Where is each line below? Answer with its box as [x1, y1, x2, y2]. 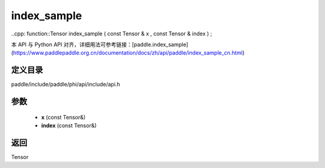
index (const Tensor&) [41, 122, 97, 129]
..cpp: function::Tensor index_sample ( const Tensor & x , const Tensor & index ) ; [11, 30, 212, 37]
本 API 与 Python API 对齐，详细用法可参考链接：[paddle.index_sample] [11, 41, 189, 48]
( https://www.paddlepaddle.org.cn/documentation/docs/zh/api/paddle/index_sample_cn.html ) [11, 49, 245, 56]
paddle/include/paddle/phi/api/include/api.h [11, 81, 120, 88]
